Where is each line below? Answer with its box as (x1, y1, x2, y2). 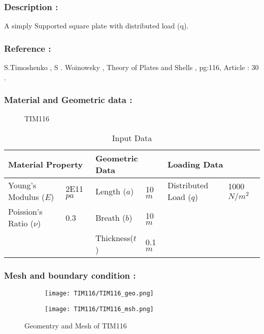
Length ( (95, 185, 126, 197)
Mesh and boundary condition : (4, 269, 136, 281)
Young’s (8, 179, 37, 191)
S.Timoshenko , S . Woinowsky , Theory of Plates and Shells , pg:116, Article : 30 (4, 62, 259, 73)
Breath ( (95, 211, 126, 223)
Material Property (8, 158, 83, 170)
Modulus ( (8, 191, 45, 203)
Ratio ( (8, 217, 34, 229)
